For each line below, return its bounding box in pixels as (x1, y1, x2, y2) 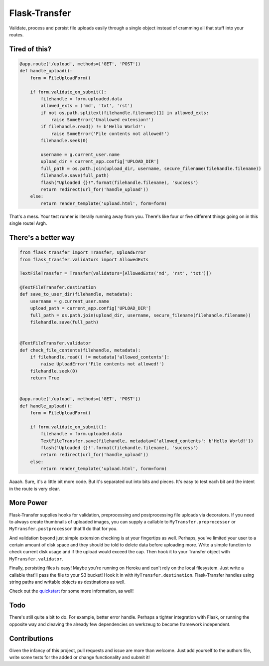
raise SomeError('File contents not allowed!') (51, 131, 170, 137)
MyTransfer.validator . (9, 556, 63, 562)
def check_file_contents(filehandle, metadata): (19, 347, 141, 353)
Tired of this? (9, 45, 52, 53)
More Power (9, 499, 48, 507)
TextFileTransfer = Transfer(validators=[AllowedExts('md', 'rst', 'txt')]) (19, 271, 212, 276)
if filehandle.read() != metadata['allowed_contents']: (30, 354, 170, 360)
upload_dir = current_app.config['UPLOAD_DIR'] (40, 159, 159, 165)
